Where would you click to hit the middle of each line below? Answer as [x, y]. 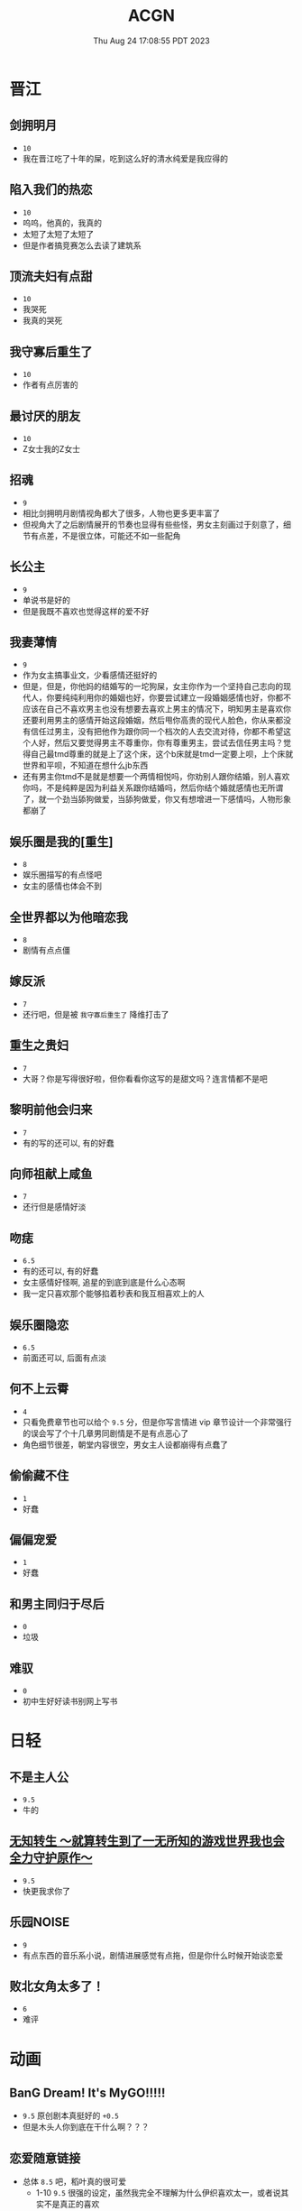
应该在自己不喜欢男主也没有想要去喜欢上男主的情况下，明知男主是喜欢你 [156, 709]
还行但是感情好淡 [54, 1207]
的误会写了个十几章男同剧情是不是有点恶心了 [105, 1433]
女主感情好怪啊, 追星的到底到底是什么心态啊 [104, 1283]
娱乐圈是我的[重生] [61, 841]
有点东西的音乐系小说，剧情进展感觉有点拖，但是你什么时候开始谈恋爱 [153, 1955]
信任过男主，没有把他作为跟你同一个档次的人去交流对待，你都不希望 [157, 732]
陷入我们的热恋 [51, 190]
